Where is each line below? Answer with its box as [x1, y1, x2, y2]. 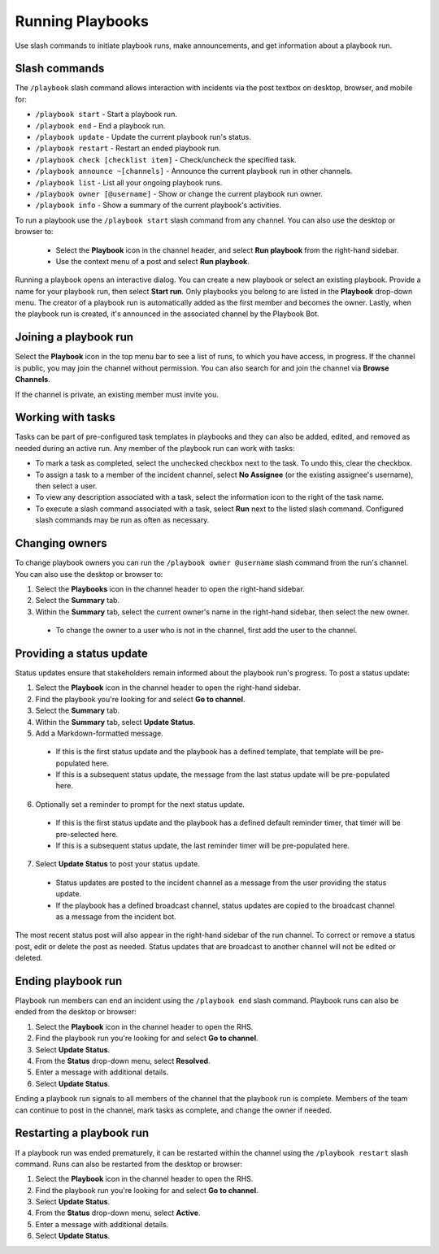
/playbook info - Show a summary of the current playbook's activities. [35, 200, 282, 210]
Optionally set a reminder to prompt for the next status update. [35, 799, 246, 809]
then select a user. [35, 481, 98, 491]
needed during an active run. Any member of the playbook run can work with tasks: [15, 443, 296, 453]
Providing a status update [15, 646, 148, 660]
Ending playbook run [15, 974, 123, 987]
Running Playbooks [15, 12, 150, 30]
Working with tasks [15, 410, 115, 424]
